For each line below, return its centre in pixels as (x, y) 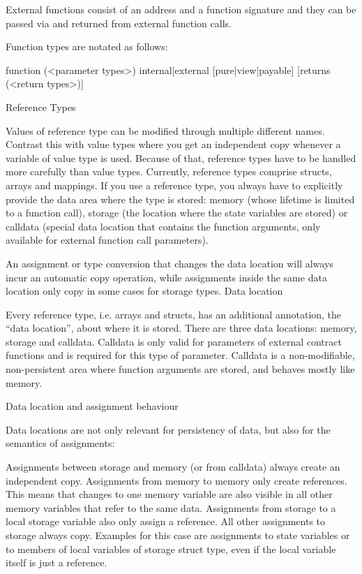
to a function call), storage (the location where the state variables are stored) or (177, 213)
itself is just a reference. (56, 562)
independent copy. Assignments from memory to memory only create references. (176, 480)
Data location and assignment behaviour (92, 406)
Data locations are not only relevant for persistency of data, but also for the (168, 429)
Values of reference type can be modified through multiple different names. (165, 130)
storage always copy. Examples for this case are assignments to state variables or (178, 535)
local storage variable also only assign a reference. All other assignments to (166, 521)
